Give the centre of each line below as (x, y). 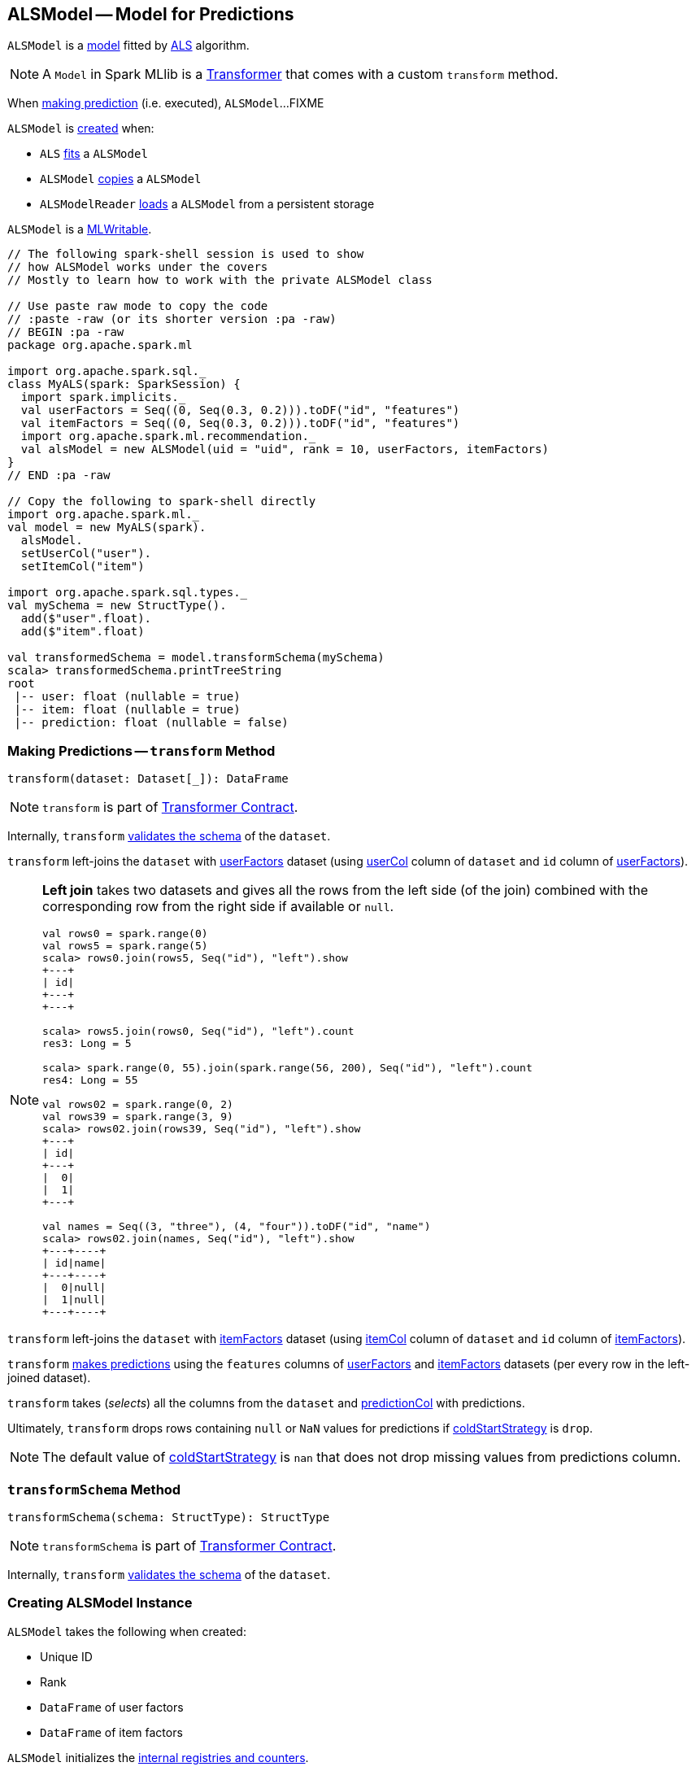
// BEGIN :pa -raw (66, 332)
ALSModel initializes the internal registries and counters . (158, 1757)
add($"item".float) (83, 632)
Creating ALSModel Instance (100, 1603)
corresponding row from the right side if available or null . (218, 907)
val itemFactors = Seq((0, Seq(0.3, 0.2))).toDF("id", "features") (240, 423)
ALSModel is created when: (81, 129)
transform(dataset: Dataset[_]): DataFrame (148, 779)
